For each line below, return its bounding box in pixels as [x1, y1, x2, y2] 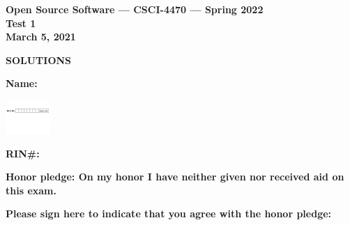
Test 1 [6, 15, 36, 30]
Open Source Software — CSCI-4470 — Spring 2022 [6, 2, 264, 16]
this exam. [6, 183, 56, 197]
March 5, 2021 [6, 29, 76, 44]
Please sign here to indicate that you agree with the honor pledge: [6, 206, 332, 221]
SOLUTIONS [6, 52, 72, 67]
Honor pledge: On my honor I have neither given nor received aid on [6, 169, 344, 184]
